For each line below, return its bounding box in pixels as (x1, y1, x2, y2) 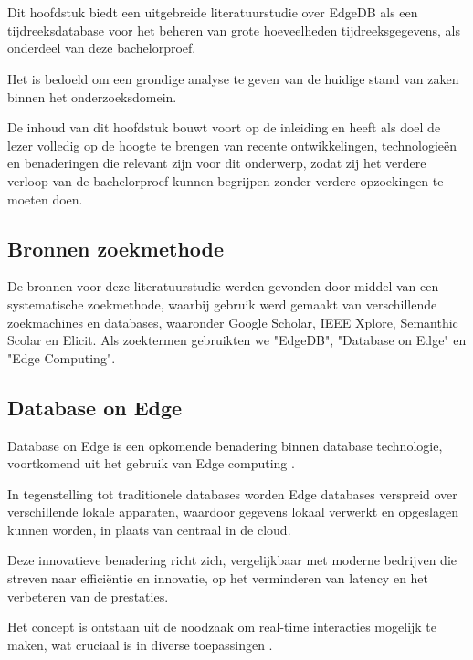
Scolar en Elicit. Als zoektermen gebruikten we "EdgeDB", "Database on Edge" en (7, 330, 467, 350)
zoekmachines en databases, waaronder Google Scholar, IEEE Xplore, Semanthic (7, 312, 458, 331)
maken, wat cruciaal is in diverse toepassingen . (7, 634, 273, 654)
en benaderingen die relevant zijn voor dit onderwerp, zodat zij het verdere (7, 153, 426, 173)
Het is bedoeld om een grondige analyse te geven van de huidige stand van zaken (7, 68, 459, 88)
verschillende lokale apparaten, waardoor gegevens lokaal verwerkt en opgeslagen (7, 502, 458, 521)
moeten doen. (7, 189, 83, 208)
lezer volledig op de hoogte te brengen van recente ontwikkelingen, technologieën (7, 135, 457, 154)
